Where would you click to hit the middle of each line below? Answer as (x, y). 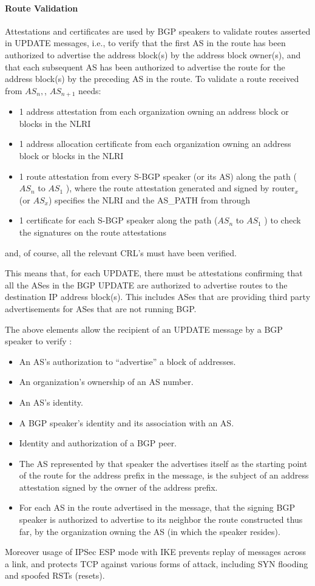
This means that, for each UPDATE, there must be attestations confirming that (154, 273)
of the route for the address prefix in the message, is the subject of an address (164, 475)
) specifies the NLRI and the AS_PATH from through (149, 199)
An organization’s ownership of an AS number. (106, 382)
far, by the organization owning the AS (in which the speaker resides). (150, 531)
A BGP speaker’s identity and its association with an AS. (127, 422)
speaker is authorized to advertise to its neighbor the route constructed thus (161, 520)
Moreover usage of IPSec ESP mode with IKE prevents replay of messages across (156, 552)
